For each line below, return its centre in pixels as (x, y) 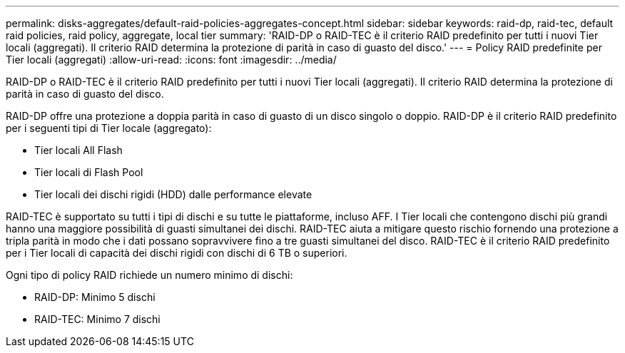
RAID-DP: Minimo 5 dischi (95, 297)
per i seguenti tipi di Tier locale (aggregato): (109, 128)
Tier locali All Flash (78, 150)
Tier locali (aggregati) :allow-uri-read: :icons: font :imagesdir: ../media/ (171, 60)
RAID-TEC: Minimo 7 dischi (97, 319)
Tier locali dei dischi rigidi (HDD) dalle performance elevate (173, 194)
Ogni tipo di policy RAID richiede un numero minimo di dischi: (149, 275)
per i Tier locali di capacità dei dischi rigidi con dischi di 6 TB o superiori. (177, 253)
